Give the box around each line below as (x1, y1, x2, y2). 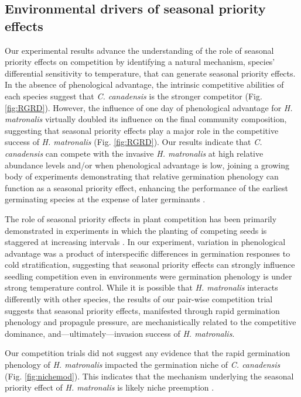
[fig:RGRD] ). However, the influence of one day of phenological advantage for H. (5, 101, 293, 113)
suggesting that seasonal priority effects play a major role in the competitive (5, 124, 279, 136)
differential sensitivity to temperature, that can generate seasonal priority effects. (5, 67, 296, 79)
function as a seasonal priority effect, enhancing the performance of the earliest (5, 181, 288, 194)
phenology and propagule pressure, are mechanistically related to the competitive (5, 316, 296, 328)
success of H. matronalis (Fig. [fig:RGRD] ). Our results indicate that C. (5, 136, 262, 148)
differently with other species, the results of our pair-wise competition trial (5, 293, 273, 305)
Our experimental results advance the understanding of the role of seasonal (5, 44, 274, 56)
